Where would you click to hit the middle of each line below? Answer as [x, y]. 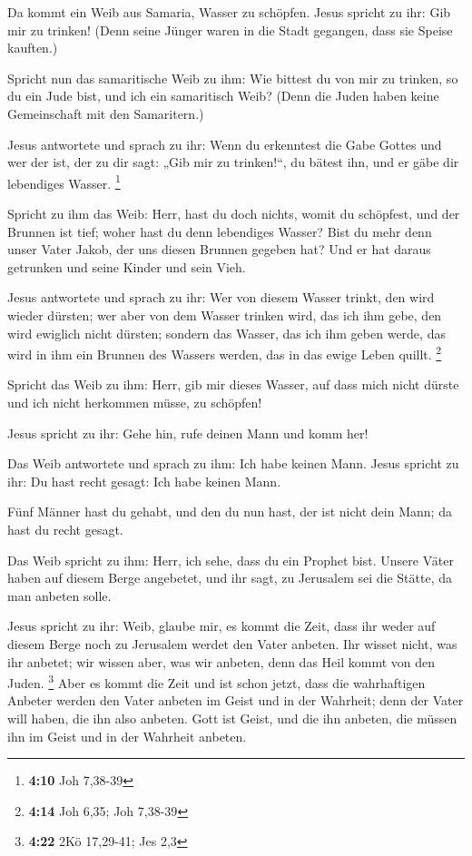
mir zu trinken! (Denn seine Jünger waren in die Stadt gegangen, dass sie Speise [230, 30]
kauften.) [33, 48]
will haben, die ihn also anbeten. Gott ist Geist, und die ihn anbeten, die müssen [232, 718]
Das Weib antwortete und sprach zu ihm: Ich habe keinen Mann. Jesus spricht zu [233, 463]
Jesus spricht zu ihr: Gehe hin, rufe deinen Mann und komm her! [188, 433]
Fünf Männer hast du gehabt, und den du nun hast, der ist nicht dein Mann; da [230, 512]
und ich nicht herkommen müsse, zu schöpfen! [135, 402]
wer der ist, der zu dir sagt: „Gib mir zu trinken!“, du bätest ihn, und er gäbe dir [233, 162]
